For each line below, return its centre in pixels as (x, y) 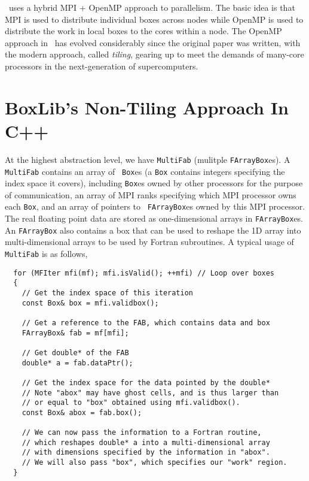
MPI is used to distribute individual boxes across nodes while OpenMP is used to (154, 19)
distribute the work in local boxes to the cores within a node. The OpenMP (143, 31)
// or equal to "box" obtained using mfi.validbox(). (131, 403)
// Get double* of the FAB (75, 353)
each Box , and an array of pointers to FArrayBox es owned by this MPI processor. (155, 206)
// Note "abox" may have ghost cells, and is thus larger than (150, 393)
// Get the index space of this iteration (107, 293)
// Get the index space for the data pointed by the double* (146, 382)
